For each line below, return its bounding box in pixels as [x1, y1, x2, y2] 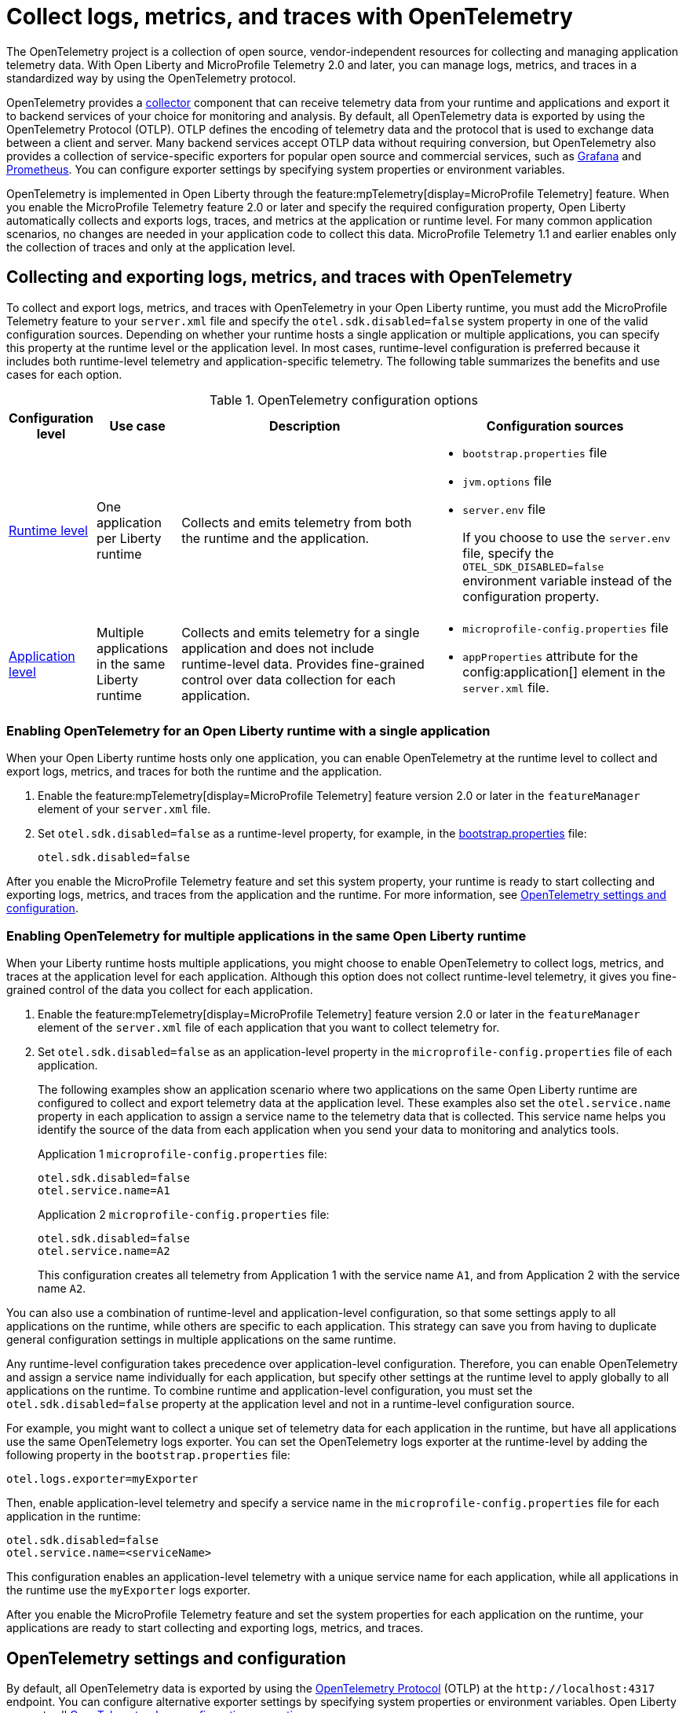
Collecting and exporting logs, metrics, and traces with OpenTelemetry [6, 267, 573, 288]
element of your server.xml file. [38, 802, 211, 816]
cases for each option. [6, 367, 122, 381]
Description [269, 417, 341, 434]
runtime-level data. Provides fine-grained [181, 655, 425, 672]
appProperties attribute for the [462, 647, 638, 664]
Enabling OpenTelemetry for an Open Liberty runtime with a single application [6, 722, 491, 739]
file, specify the [462, 545, 554, 561]
